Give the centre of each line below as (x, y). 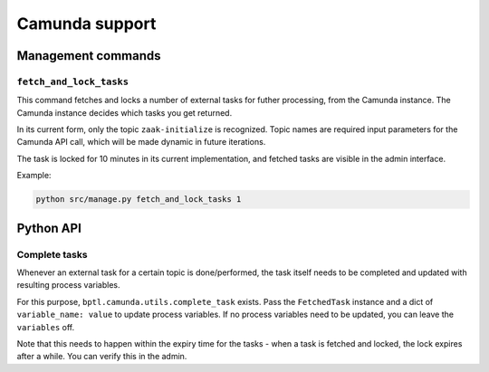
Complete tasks (52, 254)
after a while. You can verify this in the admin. (102, 357)
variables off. (46, 327)
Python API (49, 228)
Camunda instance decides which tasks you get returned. (125, 112)
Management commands (89, 56)
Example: (34, 176)
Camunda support (86, 24)
